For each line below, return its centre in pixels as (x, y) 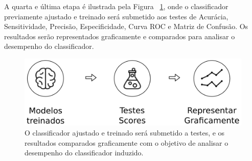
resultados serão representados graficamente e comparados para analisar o (120, 36)
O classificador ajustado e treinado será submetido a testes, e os (125, 132)
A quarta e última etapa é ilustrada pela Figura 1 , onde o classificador (116, 6)
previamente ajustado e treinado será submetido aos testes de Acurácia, (116, 16)
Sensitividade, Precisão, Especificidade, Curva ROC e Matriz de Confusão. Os (126, 26)
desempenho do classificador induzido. (84, 153)
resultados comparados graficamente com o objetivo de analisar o (127, 142)
